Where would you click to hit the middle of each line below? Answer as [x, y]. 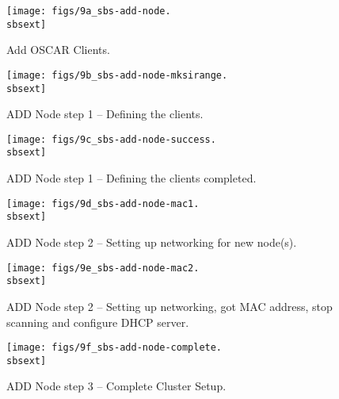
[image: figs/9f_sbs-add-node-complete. [114, 348]
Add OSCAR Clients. [58, 50]
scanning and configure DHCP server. [98, 322]
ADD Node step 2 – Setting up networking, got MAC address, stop [169, 306]
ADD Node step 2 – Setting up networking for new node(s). [152, 242]
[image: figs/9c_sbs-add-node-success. [111, 139]
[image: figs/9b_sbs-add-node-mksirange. [117, 75]
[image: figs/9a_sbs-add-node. [89, 11]
